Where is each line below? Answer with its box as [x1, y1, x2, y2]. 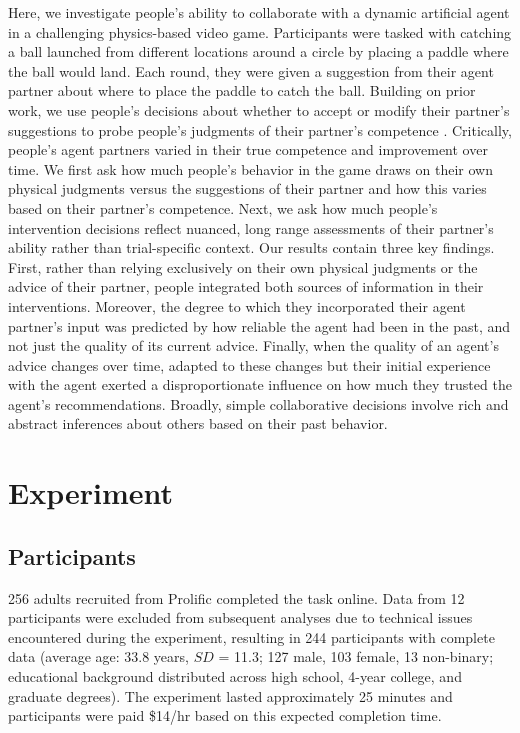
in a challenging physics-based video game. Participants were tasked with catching [8, 21, 512, 42]
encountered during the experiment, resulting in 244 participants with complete [8, 626, 495, 647]
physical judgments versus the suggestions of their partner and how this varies [8, 178, 487, 199]
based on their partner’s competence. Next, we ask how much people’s [8, 197, 438, 218]
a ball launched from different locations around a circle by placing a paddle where [8, 41, 509, 62]
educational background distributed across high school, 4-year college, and [8, 666, 462, 687]
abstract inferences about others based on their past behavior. [8, 413, 388, 434]
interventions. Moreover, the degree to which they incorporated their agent [8, 295, 466, 316]
